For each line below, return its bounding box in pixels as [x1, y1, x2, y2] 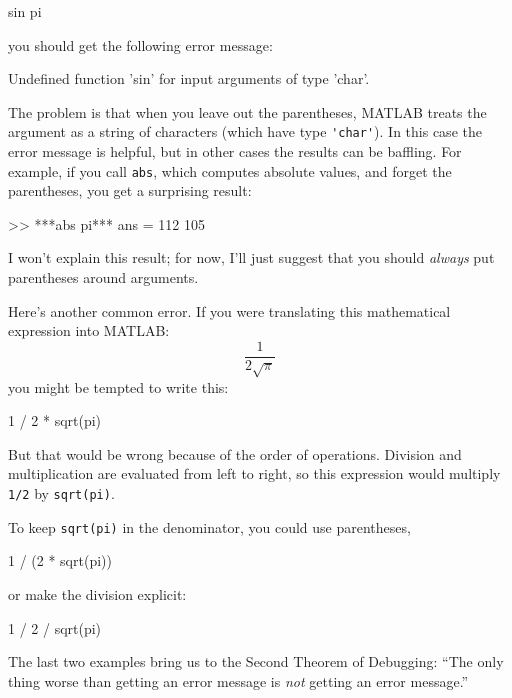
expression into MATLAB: [8, 320, 170, 341]
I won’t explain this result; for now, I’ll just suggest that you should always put [8, 247, 495, 268]
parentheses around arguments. [8, 267, 199, 288]
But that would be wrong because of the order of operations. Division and [8, 443, 462, 464]
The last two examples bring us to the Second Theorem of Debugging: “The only [8, 651, 504, 672]
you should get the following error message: [8, 34, 273, 55]
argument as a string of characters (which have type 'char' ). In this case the [8, 121, 482, 142]
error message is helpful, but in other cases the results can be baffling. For [8, 141, 462, 162]
